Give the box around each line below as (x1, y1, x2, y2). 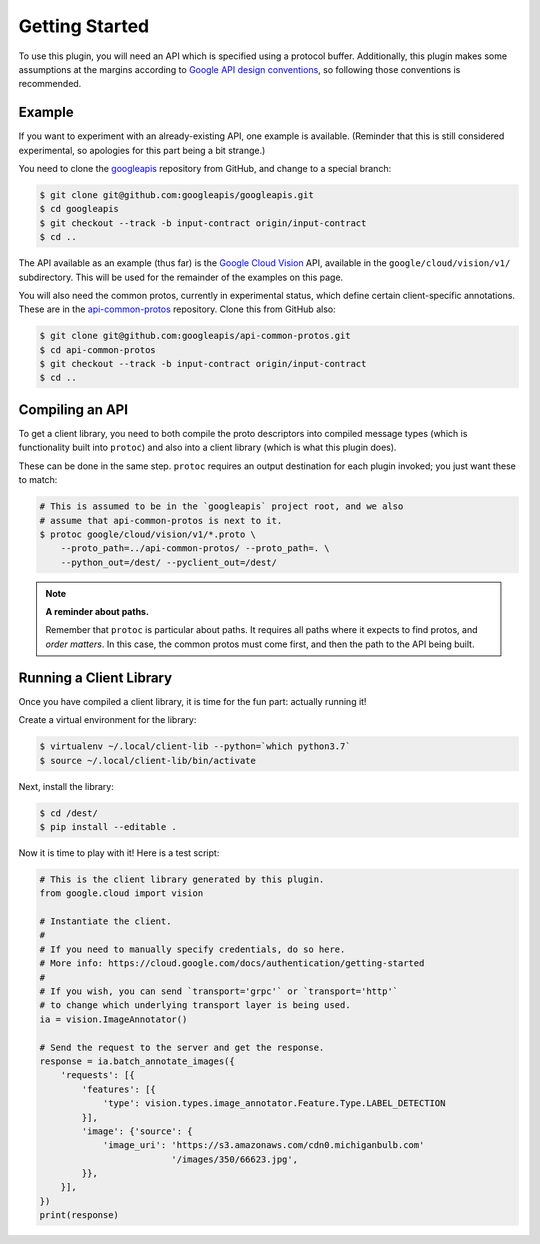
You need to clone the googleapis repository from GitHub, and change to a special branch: (18, 163, 392, 175)
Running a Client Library (18, 669, 173, 686)
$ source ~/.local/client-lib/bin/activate (39, 755, 257, 766)
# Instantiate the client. (39, 916, 172, 927)
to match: (18, 474, 58, 486)
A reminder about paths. (45, 606, 150, 618)
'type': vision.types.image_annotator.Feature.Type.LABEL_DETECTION (102, 1098, 446, 1109)
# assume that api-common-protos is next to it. (39, 515, 283, 526)
